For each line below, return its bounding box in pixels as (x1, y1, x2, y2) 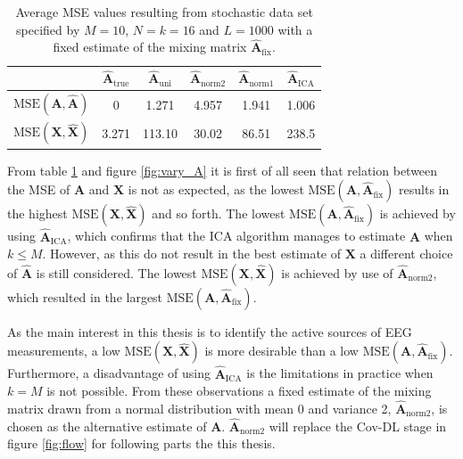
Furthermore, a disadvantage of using (7, 364, 211, 382)
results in (399, 180, 450, 199)
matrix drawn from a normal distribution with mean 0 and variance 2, (7, 399, 392, 418)
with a (277, 20, 313, 38)
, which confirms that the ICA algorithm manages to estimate (67, 226, 406, 245)
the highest (7, 204, 68, 223)
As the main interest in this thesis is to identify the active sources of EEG (7, 322, 412, 340)
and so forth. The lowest (152, 204, 285, 223)
